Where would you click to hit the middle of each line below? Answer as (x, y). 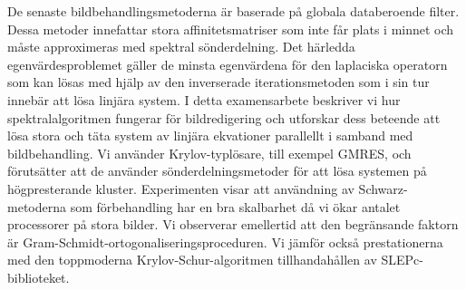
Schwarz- (383, 188)
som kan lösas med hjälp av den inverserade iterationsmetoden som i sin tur (218, 82)
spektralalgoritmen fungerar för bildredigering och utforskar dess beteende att (224, 117)
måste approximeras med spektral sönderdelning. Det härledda (181, 47)
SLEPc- (402, 260)
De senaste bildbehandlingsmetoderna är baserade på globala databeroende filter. (233, 11)
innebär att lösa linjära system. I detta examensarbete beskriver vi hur (204, 99)
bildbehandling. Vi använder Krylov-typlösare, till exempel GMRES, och (209, 153)
